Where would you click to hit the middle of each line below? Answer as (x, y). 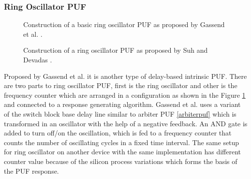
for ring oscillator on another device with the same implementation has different (123, 152)
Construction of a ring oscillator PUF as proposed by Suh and (116, 50)
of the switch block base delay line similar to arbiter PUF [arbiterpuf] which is (120, 113)
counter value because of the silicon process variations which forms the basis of (121, 161)
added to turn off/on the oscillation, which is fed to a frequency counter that (118, 133)
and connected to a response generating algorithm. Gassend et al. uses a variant (122, 104)
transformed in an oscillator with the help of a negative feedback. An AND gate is (126, 123)
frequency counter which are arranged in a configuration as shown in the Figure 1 (125, 95)
